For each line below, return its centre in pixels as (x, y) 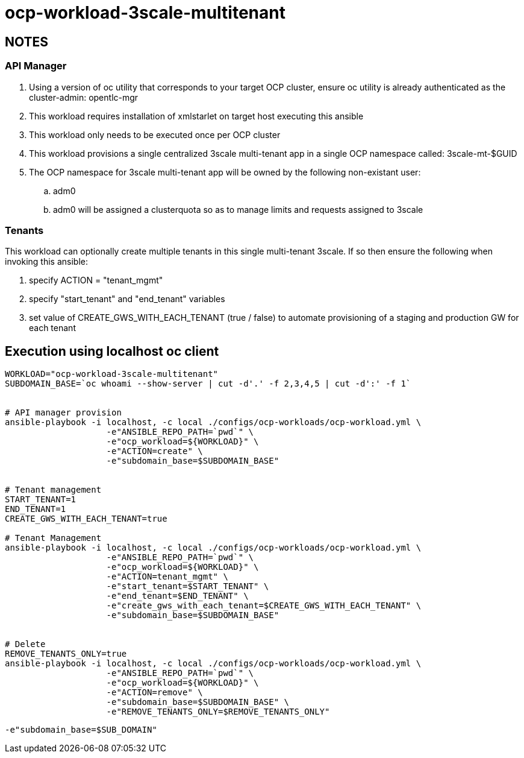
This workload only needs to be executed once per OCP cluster (155, 134)
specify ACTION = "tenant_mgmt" (96, 280)
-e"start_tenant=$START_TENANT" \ (188, 586)
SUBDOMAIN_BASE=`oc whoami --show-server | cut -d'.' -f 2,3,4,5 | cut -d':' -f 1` (208, 384)
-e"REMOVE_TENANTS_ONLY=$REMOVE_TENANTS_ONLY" (218, 712)
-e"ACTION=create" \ (154, 451)
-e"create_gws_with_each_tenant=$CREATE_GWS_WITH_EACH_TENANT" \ (264, 606)
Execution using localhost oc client (112, 351)
